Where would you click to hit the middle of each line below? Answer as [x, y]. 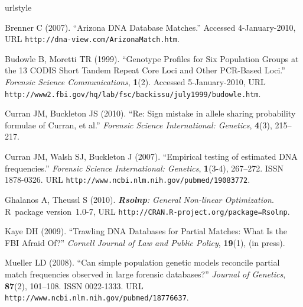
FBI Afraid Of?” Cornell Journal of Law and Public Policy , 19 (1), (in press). [145, 242]
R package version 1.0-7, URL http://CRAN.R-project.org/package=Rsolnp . [147, 211]
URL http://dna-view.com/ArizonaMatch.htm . [92, 39]
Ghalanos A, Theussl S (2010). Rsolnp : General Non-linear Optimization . [139, 199]
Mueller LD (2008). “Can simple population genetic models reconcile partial [142, 262]
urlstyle [18, 7]
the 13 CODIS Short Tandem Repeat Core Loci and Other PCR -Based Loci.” [145, 70]
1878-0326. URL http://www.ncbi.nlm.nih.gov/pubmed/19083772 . [128, 180]
